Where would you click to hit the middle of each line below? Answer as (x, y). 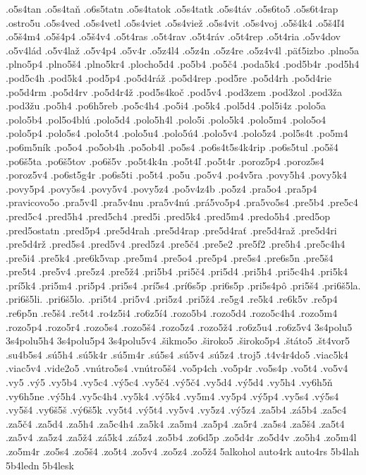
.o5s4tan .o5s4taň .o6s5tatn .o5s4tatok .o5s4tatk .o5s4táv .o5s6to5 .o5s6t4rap (172, 8)
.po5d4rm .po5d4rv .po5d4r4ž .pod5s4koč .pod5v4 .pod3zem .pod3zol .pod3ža (174, 91)
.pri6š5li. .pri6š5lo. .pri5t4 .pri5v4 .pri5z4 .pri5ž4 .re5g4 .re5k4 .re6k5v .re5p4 (172, 299)
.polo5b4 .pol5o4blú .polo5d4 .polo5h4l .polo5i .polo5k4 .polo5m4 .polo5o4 (166, 119)
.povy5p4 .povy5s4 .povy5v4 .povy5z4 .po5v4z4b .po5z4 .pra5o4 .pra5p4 (161, 188)
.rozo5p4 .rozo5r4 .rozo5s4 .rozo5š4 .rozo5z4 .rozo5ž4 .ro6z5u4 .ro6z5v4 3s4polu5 (179, 326)
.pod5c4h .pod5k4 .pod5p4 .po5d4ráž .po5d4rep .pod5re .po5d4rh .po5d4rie (169, 77)
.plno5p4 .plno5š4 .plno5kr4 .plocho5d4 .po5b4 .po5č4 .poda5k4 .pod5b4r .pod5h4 (183, 64)
